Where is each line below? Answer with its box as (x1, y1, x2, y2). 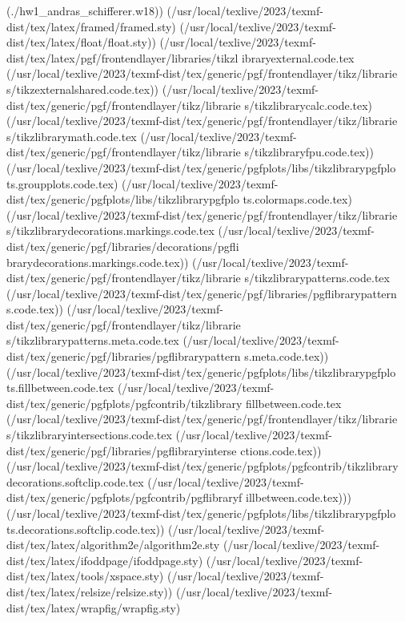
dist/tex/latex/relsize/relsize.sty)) (6, 583, 173, 600)
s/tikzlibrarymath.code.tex (6, 127, 137, 144)
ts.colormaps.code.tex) (243, 191, 352, 208)
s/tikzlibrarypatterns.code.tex (244, 269, 390, 286)
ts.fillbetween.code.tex (6, 379, 114, 396)
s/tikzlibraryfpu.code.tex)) (244, 143, 375, 160)
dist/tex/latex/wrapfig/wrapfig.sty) (6, 599, 181, 616)
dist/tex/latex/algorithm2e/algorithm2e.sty (6, 536, 220, 553)
